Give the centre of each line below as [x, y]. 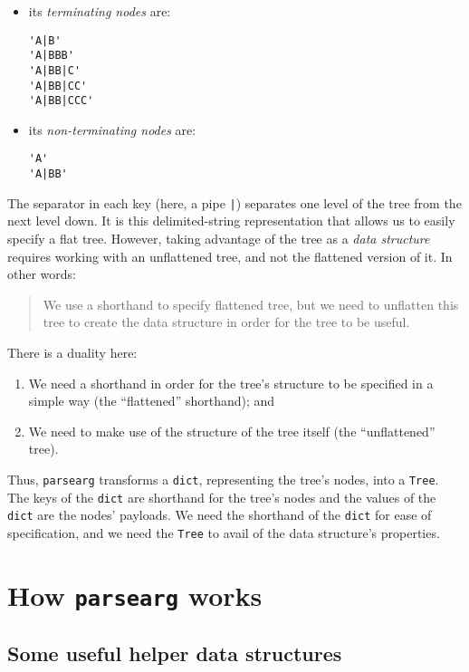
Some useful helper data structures [175, 653]
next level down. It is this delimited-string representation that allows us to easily [231, 221]
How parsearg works [135, 595]
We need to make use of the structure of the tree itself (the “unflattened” [232, 431]
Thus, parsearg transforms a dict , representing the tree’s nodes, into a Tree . [223, 479]
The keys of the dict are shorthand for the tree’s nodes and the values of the [222, 497]
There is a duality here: [72, 352]
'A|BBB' [51, 56]
